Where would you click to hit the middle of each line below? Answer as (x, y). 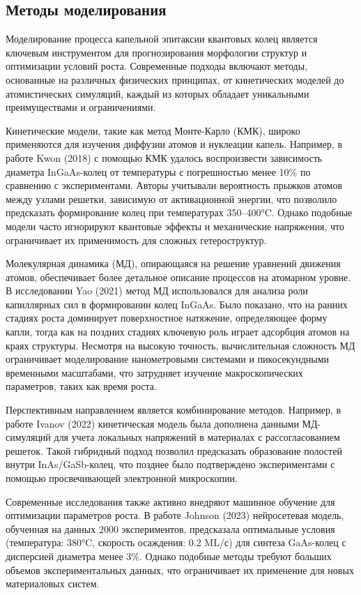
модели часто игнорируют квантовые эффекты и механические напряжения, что (175, 226)
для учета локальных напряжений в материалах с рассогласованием (197, 437)
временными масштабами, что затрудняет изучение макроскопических (154, 372)
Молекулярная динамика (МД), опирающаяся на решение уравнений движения (173, 263)
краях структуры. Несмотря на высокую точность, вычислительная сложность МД (180, 345)
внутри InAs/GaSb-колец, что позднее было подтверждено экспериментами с (170, 464)
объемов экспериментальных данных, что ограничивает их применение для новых (180, 570)
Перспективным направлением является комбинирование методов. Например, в (174, 410)
